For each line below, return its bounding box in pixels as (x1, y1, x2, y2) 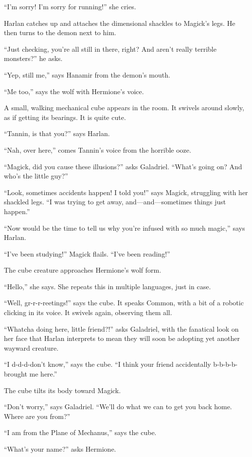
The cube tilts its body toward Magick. (4, 385, 121, 395)
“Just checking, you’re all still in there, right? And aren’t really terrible (4, 43, 216, 54)
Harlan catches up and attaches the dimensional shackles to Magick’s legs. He (4, 18, 235, 28)
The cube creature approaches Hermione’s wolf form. (4, 265, 162, 275)
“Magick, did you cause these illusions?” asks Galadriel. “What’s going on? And (4, 161, 242, 171)
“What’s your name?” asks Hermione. (4, 444, 116, 454)
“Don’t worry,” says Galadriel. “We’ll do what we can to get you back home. (4, 401, 232, 412)
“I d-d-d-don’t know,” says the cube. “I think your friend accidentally (4, 359, 211, 369)
